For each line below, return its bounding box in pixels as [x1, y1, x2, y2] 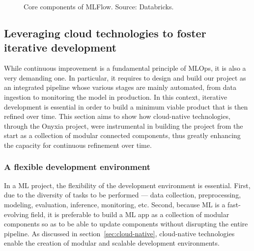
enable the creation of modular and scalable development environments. [4, 238, 220, 248]
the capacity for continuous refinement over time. [4, 139, 152, 150]
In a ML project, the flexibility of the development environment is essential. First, [4, 180, 251, 190]
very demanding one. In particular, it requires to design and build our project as [4, 72, 246, 83]
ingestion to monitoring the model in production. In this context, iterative [4, 91, 227, 102]
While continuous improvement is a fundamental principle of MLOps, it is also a [4, 63, 246, 73]
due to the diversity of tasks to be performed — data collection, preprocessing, [4, 190, 241, 200]
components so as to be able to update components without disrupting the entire [4, 219, 248, 229]
